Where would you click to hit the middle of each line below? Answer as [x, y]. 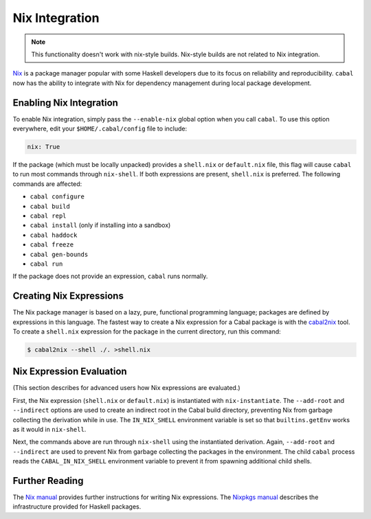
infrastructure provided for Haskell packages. [77, 507]
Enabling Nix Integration [65, 103]
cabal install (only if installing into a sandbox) [100, 225]
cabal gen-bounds [59, 254]
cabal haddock [54, 235]
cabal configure [57, 197]
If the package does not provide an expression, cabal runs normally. [110, 276]
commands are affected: [47, 184]
